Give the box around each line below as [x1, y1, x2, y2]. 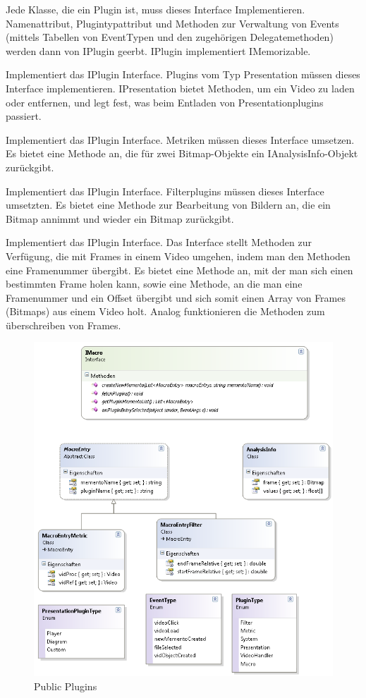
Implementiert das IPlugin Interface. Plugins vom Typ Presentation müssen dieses [6, 67, 360, 82]
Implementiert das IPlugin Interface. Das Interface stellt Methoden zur [6, 235, 312, 250]
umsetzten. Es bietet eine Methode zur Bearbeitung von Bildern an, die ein [6, 197, 331, 212]
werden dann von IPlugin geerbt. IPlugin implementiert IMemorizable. [6, 43, 311, 58]
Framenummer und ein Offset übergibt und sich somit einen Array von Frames [6, 290, 346, 305]
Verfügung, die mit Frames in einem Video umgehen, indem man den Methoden [6, 248, 350, 263]
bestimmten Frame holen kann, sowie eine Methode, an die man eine [6, 276, 303, 291]
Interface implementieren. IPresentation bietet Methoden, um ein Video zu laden [6, 80, 355, 95]
